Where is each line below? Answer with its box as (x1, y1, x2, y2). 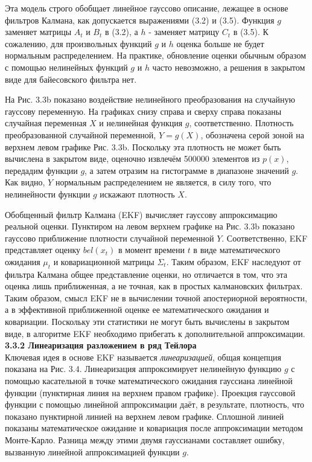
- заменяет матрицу (148, 25, 220, 38)
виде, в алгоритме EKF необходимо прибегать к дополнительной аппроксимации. (5, 327, 305, 339)
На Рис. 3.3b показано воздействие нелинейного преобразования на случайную (5, 93, 295, 106)
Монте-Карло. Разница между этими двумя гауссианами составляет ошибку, (5, 433, 285, 446)
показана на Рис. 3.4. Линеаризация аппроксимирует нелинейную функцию (5, 362, 282, 375)
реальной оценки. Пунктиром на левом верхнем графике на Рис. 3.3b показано (5, 220, 295, 233)
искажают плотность (100, 187, 175, 200)
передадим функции (5, 164, 78, 176)
